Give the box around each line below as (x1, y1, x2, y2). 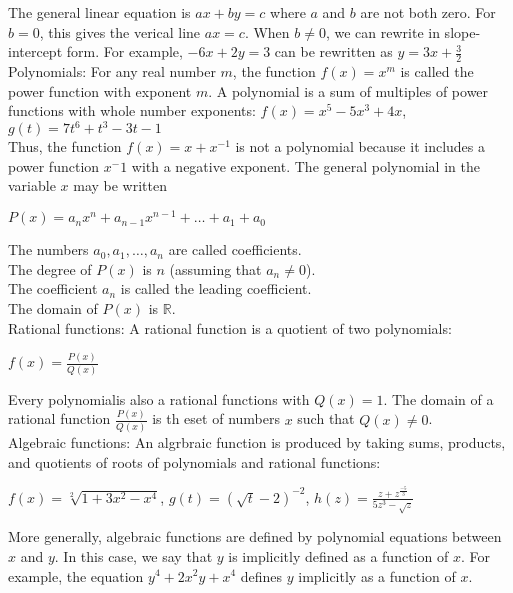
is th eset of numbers (152, 408, 280, 429)
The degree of (8, 258, 92, 279)
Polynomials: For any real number (8, 61, 216, 82)
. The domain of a (383, 388, 494, 409)
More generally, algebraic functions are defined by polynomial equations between (8, 526, 502, 547)
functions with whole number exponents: (8, 100, 256, 121)
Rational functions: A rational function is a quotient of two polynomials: (8, 317, 452, 338)
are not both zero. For (360, 2, 496, 22)
